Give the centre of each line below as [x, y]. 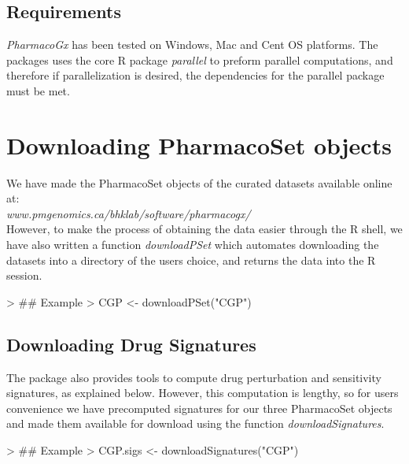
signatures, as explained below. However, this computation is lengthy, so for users [203, 393]
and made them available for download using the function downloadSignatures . [195, 423]
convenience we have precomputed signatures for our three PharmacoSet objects [199, 408]
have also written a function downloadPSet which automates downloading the [193, 245]
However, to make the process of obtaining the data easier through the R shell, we [204, 229]
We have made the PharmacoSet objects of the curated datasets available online [199, 182]
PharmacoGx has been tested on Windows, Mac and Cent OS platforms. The [192, 45]
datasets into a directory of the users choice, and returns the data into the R [191, 260]
